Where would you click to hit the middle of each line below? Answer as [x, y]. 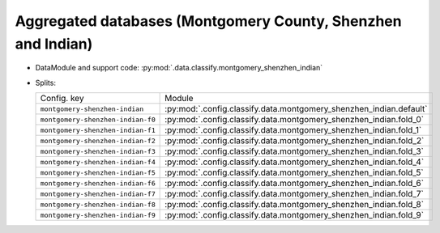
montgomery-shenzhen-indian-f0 [98, 119]
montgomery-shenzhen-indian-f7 [98, 194]
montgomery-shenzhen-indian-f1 [98, 130]
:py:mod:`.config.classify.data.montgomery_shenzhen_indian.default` [296, 109]
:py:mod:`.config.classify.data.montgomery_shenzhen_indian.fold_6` [295, 184]
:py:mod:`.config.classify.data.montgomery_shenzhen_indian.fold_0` [295, 120]
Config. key [62, 99]
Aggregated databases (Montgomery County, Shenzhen [208, 21]
